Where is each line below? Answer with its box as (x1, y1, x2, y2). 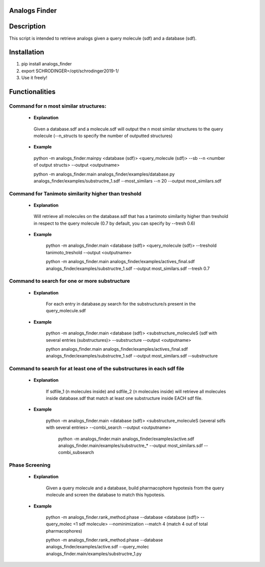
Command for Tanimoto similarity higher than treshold (9, 190, 142, 197)
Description (9, 22, 46, 30)
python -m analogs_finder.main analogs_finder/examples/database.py (33, 171, 175, 177)
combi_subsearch (58, 449, 94, 455)
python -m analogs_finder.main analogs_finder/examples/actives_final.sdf (46, 259, 195, 265)
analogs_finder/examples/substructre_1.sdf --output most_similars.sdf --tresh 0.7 (46, 266, 210, 271)
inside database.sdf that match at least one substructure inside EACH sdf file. (46, 395, 203, 401)
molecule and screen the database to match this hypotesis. (46, 492, 165, 498)
